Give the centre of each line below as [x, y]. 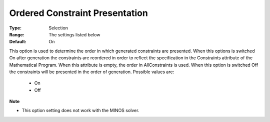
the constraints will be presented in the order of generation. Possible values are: [92, 72]
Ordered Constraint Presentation [79, 13]
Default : [18, 42]
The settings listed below [74, 34]
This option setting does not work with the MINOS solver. [80, 111]
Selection [58, 28]
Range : [17, 34]
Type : [15, 28]
